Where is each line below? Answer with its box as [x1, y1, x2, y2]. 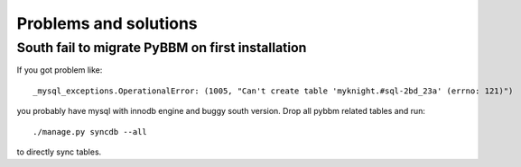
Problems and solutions [16, 13, 198, 33]
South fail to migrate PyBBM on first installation [16, 40, 307, 56]
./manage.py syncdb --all [33, 127, 148, 136]
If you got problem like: [16, 65, 103, 75]
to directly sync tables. [16, 146, 102, 157]
